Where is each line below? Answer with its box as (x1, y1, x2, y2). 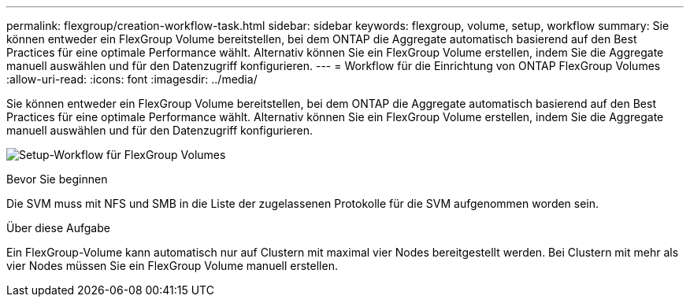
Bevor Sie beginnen (6, 172, 108, 186)
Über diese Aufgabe (6, 221, 110, 235)
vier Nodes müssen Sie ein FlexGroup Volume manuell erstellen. (6, 259, 338, 272)
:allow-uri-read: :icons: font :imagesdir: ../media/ (6, 72, 258, 86)
